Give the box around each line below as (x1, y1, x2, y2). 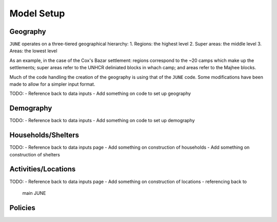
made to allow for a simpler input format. (9, 81, 95, 87)
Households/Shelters (9, 131, 80, 139)
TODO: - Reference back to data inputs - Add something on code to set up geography (9, 90, 191, 97)
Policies (9, 203, 36, 212)
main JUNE (22, 190, 46, 196)
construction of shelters (9, 151, 60, 157)
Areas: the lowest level (9, 48, 57, 54)
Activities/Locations (9, 165, 76, 174)
